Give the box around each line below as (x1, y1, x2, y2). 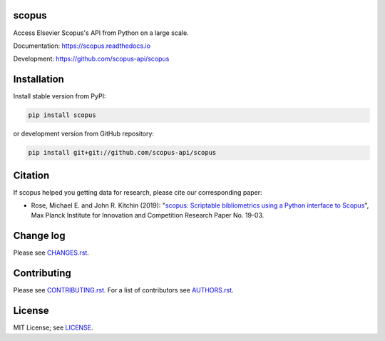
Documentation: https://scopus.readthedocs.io (13, 41, 151, 50)
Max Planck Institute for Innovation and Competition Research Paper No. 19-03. (31, 211, 265, 220)
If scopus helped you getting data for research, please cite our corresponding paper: (13, 188, 263, 196)
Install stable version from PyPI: (13, 92, 106, 101)
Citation (13, 169, 50, 181)
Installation (13, 73, 64, 86)
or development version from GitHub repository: (13, 129, 155, 138)
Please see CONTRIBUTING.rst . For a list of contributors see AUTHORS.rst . (13, 286, 235, 295)
